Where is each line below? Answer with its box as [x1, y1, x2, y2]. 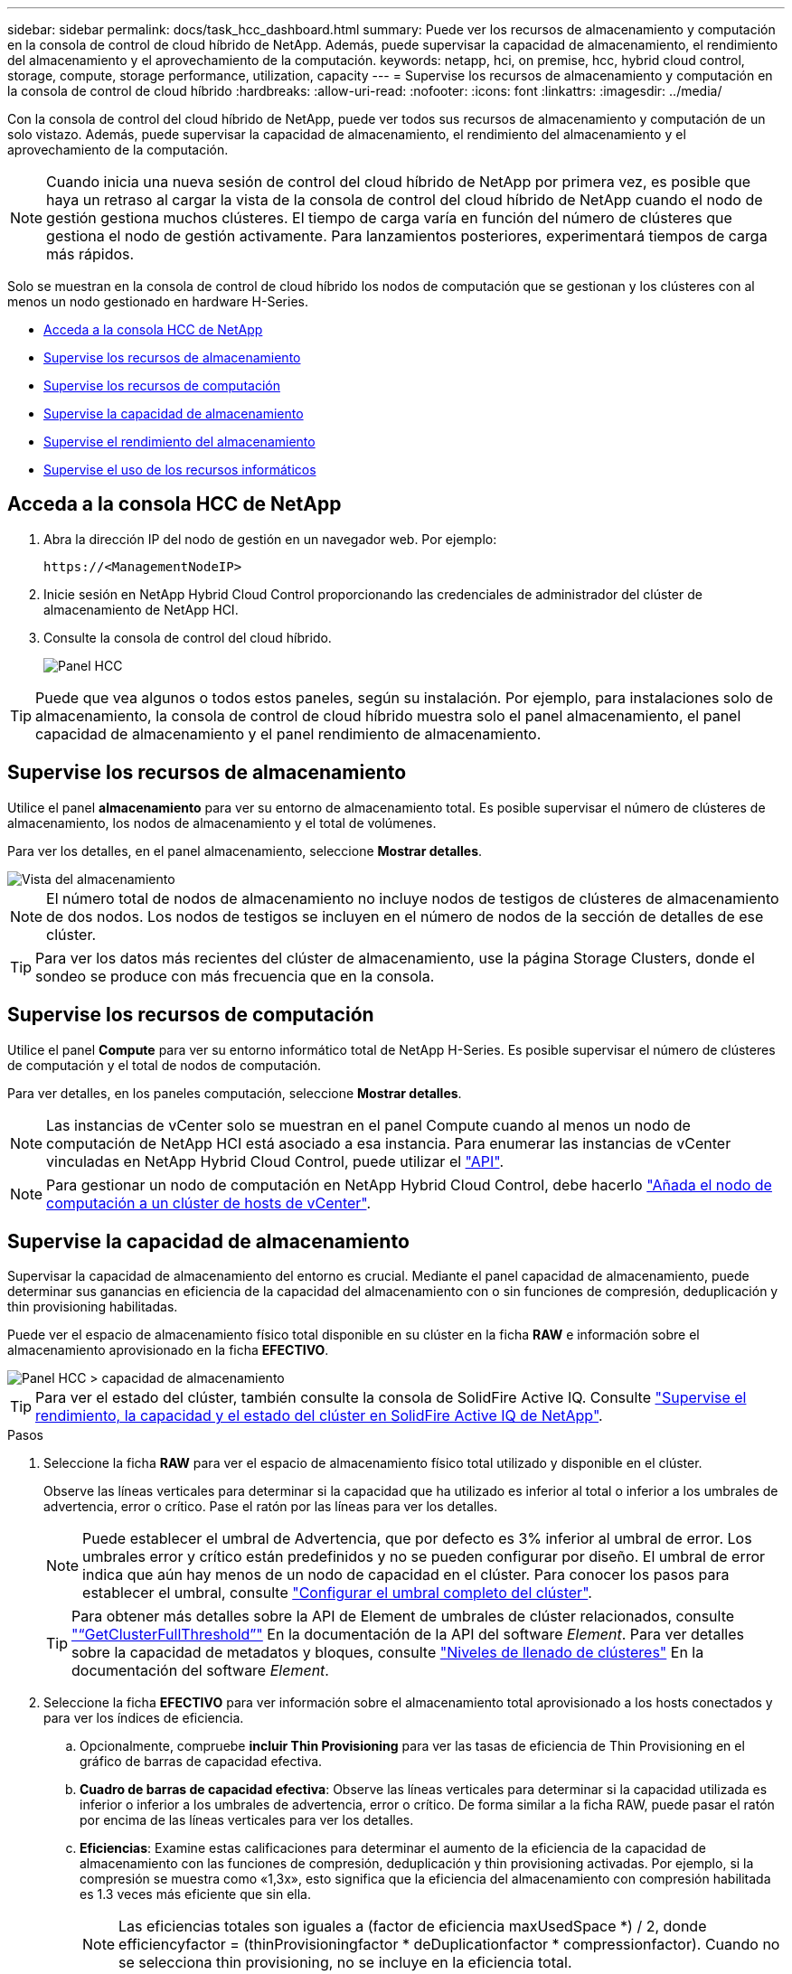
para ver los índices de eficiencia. [43, 1710, 244, 1726]
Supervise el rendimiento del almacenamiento [43, 434, 316, 449]
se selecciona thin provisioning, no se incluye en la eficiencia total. [118, 1953, 572, 1972]
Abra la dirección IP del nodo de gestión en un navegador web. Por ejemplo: [43, 531, 497, 547]
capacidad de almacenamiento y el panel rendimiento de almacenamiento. [35, 724, 542, 743]
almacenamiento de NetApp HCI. [43, 601, 239, 617]
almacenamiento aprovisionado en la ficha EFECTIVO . [7, 1342, 329, 1358]
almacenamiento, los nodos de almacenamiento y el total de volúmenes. [7, 814, 437, 831]
